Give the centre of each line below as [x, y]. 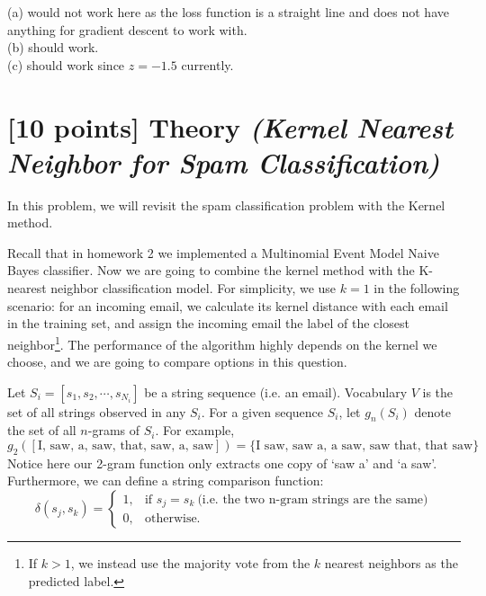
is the [438, 391]
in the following [417, 288]
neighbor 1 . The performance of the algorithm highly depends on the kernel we [222, 342]
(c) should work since [66, 64]
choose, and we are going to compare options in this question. [177, 362]
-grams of [114, 430]
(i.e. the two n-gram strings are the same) [313, 499]
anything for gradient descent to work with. [127, 29]
